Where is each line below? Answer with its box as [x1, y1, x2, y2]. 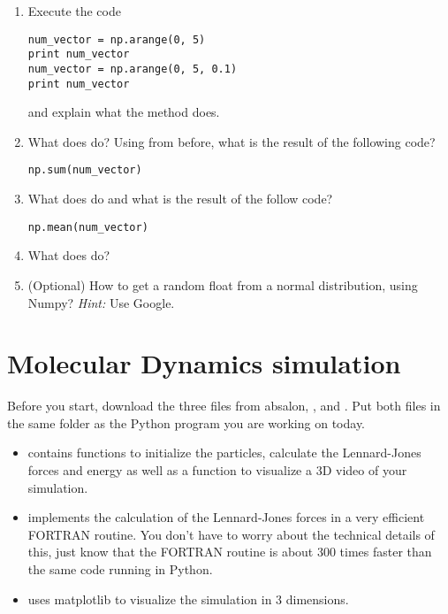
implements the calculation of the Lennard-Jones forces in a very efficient [27, 508, 425, 526]
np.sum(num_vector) [27, 164, 142, 177]
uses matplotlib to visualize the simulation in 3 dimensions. [27, 589, 349, 608]
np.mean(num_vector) [27, 220, 148, 234]
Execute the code [27, 2, 121, 19]
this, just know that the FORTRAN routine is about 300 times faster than [27, 542, 432, 561]
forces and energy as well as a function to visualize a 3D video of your [27, 461, 407, 479]
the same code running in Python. [27, 559, 213, 578]
